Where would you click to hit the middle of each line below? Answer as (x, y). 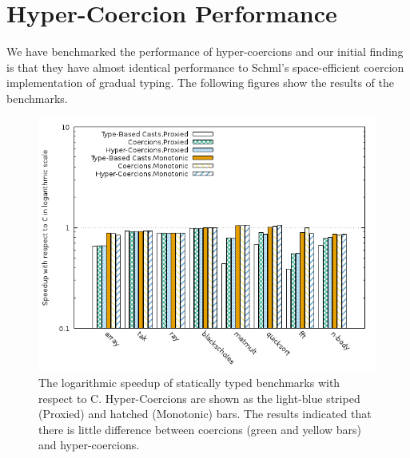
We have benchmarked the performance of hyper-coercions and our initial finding (205, 51)
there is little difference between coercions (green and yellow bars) (200, 429)
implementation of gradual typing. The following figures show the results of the (201, 83)
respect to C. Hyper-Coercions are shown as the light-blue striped (199, 398)
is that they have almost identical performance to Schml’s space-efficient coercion (205, 67)
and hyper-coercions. (89, 445)
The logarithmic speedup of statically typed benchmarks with (189, 383)
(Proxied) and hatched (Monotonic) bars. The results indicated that (205, 414)
